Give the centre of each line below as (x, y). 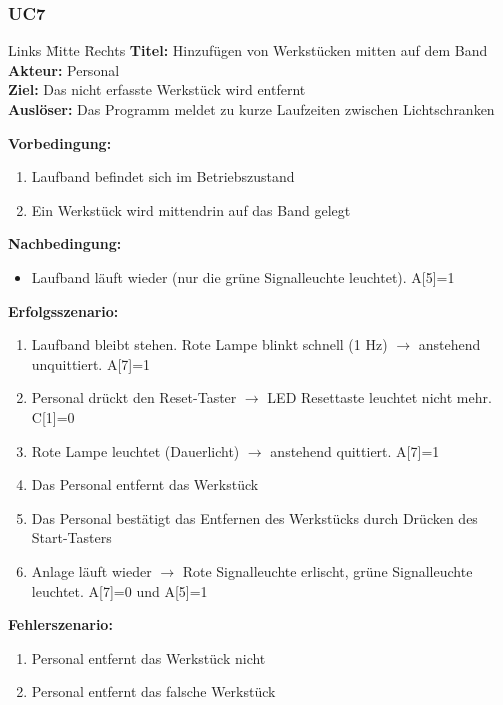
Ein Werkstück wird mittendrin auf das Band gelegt (191, 209)
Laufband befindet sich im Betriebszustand (163, 176)
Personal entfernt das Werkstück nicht (148, 657)
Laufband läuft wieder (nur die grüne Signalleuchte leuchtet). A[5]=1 (243, 276)
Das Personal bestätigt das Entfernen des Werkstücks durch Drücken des (254, 517)
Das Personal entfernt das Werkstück (145, 484)
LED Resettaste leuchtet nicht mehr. (379, 397)
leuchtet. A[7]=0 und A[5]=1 (119, 590)
